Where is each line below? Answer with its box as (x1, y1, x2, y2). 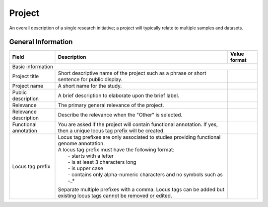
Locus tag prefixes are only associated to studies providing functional (58, 134, 221, 141)
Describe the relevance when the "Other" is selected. (58, 111, 183, 118)
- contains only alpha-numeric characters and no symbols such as (67, 171, 223, 178)
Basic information (12, 63, 53, 70)
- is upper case (67, 165, 104, 172)
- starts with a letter (67, 152, 114, 159)
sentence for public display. (58, 76, 123, 83)
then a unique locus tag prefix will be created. (58, 127, 165, 134)
